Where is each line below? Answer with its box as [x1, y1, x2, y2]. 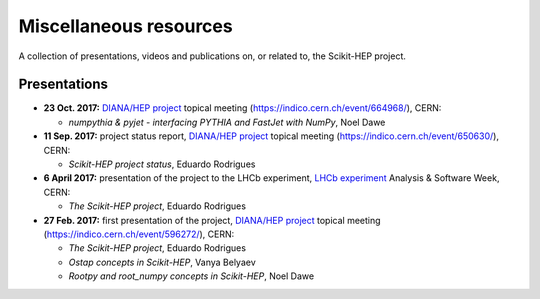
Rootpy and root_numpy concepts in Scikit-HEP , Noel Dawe [68, 270, 315, 282]
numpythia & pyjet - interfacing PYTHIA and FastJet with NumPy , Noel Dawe [68, 116, 386, 128]
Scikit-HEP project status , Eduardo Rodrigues [68, 158, 256, 170]
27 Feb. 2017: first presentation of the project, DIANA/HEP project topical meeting [43, 214, 381, 226]
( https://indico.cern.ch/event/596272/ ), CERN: [43, 228, 235, 240]
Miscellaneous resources [18, 15, 234, 37]
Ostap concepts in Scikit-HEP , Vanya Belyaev [68, 256, 257, 268]
